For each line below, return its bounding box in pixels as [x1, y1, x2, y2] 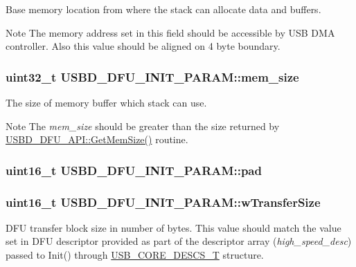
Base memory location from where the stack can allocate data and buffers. [6, 2, 321, 16]
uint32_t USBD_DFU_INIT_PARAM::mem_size [6, 68, 299, 85]
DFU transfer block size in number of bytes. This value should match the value [6, 220, 341, 234]
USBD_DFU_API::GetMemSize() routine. [6, 132, 188, 147]
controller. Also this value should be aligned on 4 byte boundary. [6, 39, 281, 53]
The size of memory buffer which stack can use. [6, 95, 207, 109]
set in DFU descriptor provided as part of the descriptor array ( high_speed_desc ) [6, 234, 352, 248]
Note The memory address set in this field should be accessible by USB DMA [6, 25, 335, 39]
